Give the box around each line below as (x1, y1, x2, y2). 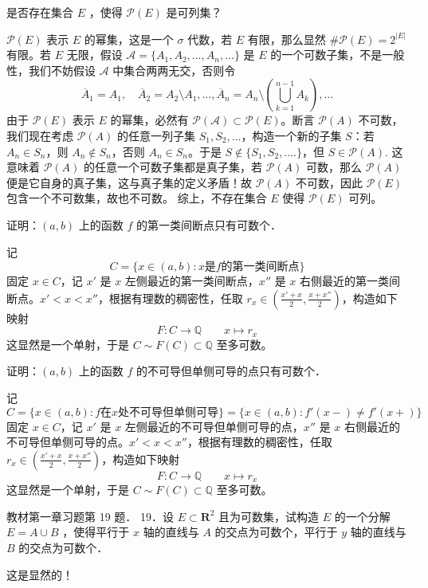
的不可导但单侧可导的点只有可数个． (135, 363, 326, 379)
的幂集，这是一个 (84, 30, 174, 47)
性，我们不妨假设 (6, 61, 96, 78)
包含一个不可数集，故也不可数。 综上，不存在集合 (6, 190, 267, 206)
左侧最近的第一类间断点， (124, 272, 259, 289)
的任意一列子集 (116, 127, 195, 143)
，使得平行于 (62, 523, 130, 540)
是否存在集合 (6, 4, 73, 20)
